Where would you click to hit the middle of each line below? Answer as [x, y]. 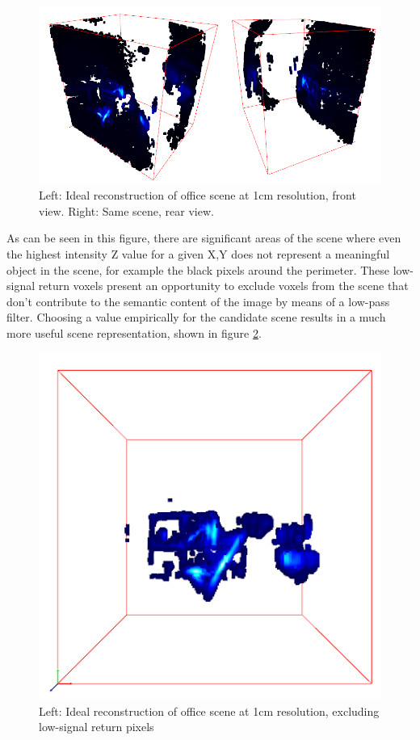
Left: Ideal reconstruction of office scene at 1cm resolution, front [197, 195]
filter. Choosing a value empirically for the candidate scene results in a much [196, 317]
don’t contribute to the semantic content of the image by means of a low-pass [198, 301]
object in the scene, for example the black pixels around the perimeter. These [198, 269]
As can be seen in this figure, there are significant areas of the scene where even [204, 238]
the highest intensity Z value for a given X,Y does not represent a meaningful [198, 254]
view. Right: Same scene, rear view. [126, 210]
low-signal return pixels [97, 727]
